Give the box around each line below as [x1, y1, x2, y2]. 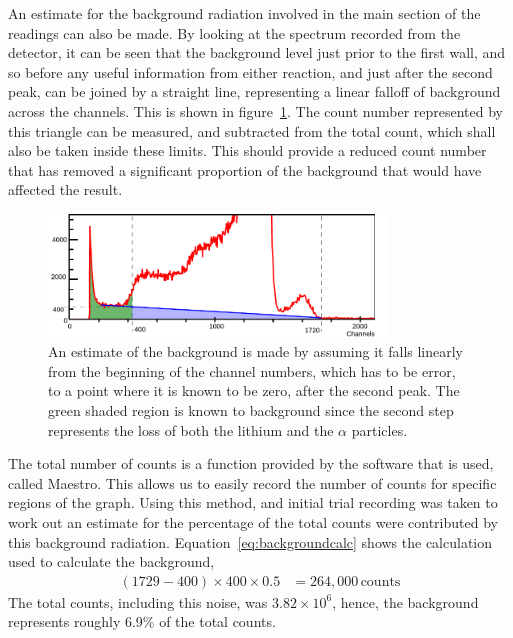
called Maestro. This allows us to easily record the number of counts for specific [8, 472, 497, 493]
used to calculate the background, [8, 551, 215, 572]
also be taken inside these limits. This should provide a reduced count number [8, 140, 487, 161]
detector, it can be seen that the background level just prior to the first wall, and [8, 42, 506, 63]
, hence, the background [332, 591, 479, 612]
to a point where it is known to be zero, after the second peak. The [48, 380, 460, 401]
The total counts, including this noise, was [8, 591, 268, 612]
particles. [351, 419, 408, 440]
